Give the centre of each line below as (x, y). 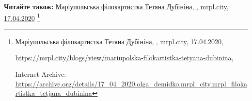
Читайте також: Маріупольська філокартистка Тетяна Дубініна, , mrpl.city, (116, 6)
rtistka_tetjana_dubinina (54, 93)
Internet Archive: (41, 74)
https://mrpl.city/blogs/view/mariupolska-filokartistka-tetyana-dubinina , (124, 58)
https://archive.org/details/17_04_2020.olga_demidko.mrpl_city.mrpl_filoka (131, 83)
